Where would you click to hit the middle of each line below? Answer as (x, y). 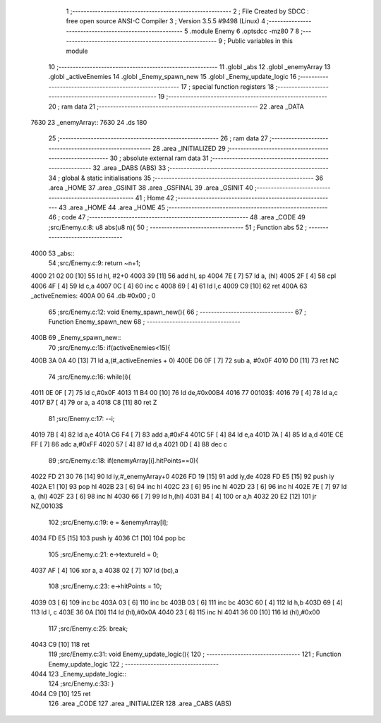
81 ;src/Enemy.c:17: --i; (81, 418)
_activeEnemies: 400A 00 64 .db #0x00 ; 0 (93, 296)
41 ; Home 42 (155, 198)
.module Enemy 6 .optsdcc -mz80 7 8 (244, 31)
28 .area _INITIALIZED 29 (189, 148)
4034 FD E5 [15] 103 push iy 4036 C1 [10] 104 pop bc (108, 538)
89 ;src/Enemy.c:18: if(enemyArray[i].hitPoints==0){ (123, 460)
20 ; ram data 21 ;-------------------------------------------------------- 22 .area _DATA (176, 107)
